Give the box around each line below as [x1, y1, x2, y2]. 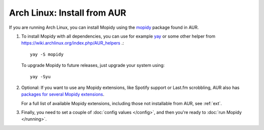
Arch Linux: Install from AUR [9, 7, 127, 18]
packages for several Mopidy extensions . [21, 91, 105, 97]
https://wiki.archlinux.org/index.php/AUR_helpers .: [21, 40, 124, 46]
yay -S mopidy [30, 51, 64, 57]
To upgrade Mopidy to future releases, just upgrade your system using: [21, 63, 165, 68]
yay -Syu [30, 74, 51, 79]
